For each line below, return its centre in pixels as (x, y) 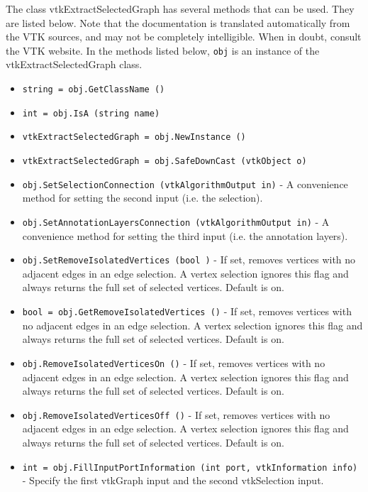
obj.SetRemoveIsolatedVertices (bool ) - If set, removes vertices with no (189, 259)
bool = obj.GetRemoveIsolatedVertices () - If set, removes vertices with (187, 311)
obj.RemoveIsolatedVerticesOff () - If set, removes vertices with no (176, 414)
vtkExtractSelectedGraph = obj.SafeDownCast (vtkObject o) (165, 161)
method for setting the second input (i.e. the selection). (143, 198)
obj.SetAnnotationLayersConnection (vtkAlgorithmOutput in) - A (176, 221)
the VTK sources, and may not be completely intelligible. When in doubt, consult (184, 37)
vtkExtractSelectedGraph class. (74, 64)
